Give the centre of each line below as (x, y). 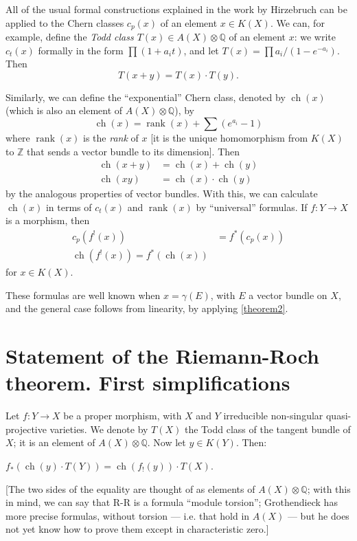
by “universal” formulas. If (252, 207)
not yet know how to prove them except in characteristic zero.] (137, 529)
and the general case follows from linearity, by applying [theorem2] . (147, 308)
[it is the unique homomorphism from (229, 138)
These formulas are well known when (83, 295)
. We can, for (297, 22)
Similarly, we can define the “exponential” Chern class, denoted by (146, 97)
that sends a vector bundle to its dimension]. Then (134, 151)
